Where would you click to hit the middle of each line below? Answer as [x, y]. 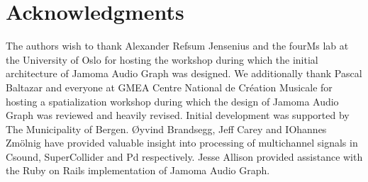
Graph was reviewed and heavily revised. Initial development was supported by [178, 115]
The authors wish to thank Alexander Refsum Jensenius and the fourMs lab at [177, 46]
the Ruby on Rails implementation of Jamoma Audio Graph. [138, 170]
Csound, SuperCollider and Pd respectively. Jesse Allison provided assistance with [184, 156]
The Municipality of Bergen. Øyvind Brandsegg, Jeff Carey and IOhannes [166, 129]
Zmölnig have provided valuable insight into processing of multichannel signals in [182, 143]
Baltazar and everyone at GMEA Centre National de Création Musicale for [169, 87]
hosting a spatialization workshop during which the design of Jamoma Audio [172, 101]
